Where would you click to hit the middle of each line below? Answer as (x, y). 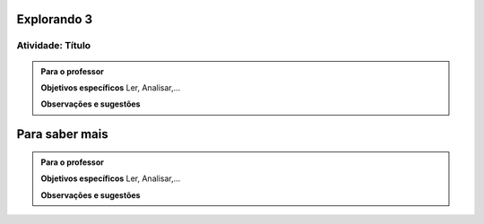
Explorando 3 (55, 19)
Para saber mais (62, 134)
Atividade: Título (54, 46)
